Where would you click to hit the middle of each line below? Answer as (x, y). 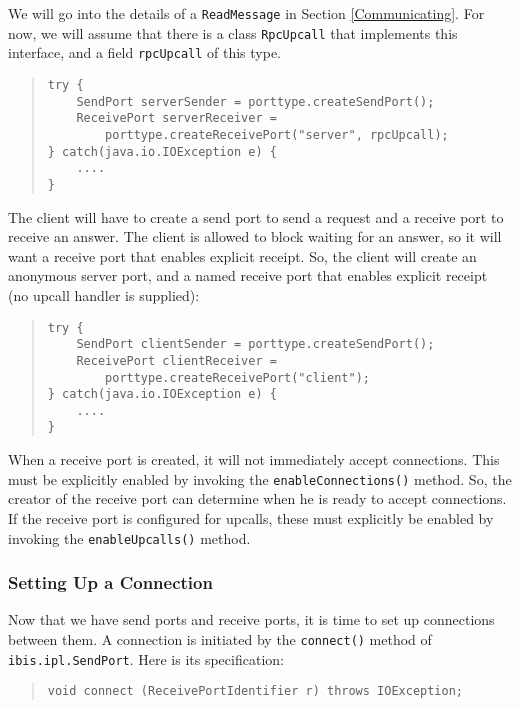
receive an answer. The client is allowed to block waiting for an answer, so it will (255, 236)
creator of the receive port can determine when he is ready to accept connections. (257, 498)
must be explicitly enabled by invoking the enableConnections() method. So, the (260, 478)
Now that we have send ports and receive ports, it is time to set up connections (251, 619)
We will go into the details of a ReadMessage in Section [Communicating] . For (246, 13)
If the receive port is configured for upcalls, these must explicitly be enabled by (251, 517)
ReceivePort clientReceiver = (176, 360)
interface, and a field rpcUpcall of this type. (145, 52)
